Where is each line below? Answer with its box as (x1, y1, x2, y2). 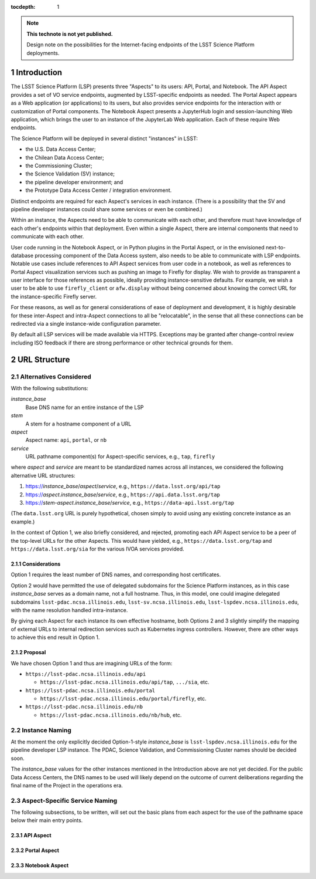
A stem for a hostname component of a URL (25, 420, 132, 427)
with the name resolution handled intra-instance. (11, 606, 128, 613)
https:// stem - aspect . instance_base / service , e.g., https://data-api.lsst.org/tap (25, 499, 234, 506)
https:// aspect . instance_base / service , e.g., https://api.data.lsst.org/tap (25, 491, 221, 498)
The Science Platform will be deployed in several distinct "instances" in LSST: (11, 135, 198, 142)
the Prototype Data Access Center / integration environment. (25, 187, 172, 194)
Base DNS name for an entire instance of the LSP (25, 404, 144, 411)
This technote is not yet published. (26, 30, 114, 38)
